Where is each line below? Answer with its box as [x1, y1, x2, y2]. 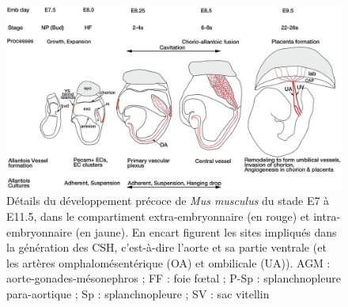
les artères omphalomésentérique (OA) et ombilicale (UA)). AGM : [6, 254, 331, 271]
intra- [313, 208, 341, 225]
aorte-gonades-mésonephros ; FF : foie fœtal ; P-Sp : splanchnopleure [6, 270, 341, 286]
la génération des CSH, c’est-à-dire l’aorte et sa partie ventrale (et [6, 239, 327, 256]
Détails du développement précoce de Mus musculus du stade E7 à [6, 192, 330, 209]
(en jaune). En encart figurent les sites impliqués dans [75, 223, 337, 240]
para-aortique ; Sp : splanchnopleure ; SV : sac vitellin [6, 286, 270, 302]
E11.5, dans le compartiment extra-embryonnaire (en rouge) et [6, 208, 310, 225]
